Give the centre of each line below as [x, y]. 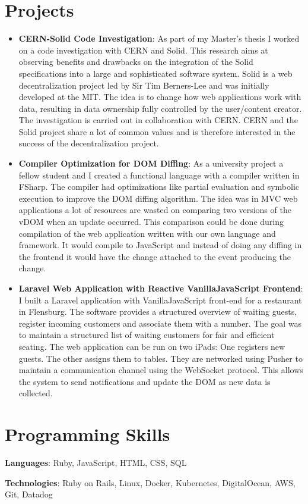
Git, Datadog [29, 494]
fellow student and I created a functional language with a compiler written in [159, 175]
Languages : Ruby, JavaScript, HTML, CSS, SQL [96, 463]
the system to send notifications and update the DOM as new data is [145, 381]
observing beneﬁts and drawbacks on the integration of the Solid [136, 62]
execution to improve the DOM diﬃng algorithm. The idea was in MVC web [158, 198]
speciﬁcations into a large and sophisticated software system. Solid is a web [155, 73]
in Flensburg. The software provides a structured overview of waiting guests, [158, 312]
